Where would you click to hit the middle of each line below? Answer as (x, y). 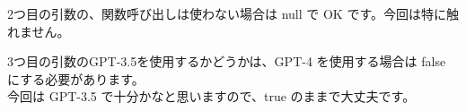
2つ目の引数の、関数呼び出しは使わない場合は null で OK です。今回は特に (227, 13)
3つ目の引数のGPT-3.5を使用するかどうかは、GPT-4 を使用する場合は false (227, 61)
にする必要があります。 (76, 78)
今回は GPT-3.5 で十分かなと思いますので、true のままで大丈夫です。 (211, 96)
